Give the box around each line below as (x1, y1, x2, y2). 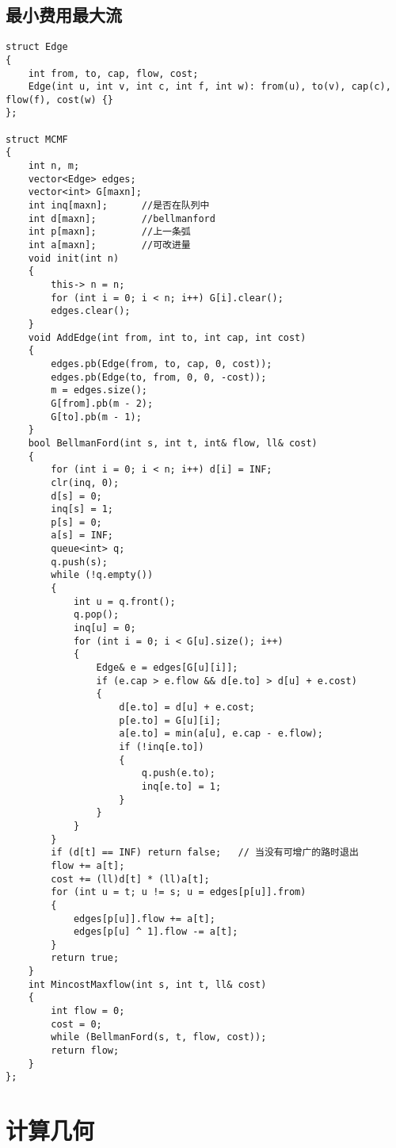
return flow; (51, 1045, 120, 1057)
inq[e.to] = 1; (141, 780, 222, 792)
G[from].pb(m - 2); (51, 397, 154, 409)
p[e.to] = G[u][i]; (119, 714, 222, 726)
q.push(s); (51, 556, 108, 568)
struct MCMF (6, 133, 68, 145)
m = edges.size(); (51, 385, 147, 396)
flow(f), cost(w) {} (6, 94, 114, 105)
